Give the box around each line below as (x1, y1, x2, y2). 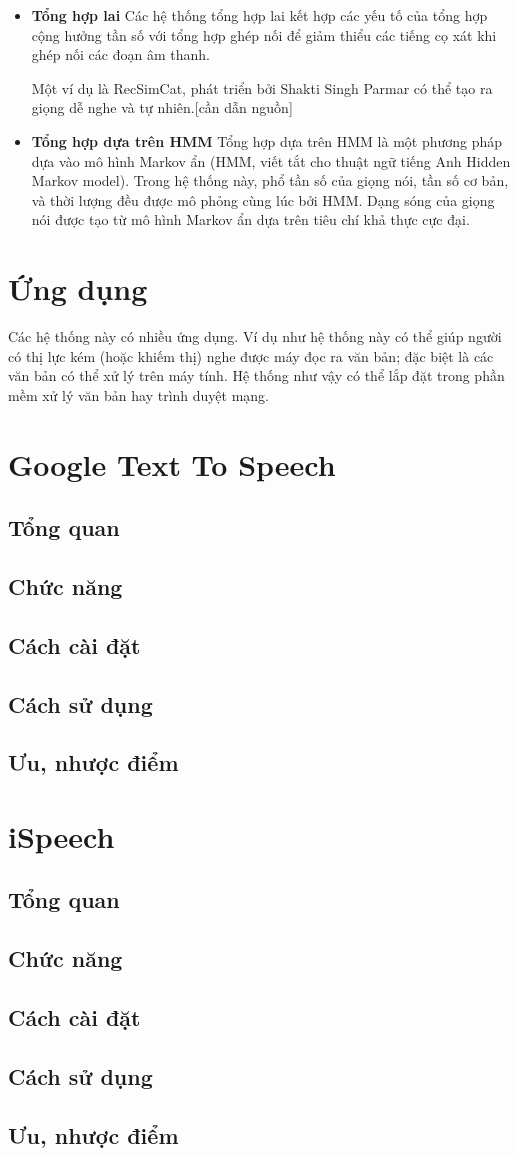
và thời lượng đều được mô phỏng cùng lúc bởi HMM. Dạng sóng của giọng (31, 189, 495, 210)
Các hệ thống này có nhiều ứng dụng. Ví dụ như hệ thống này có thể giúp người (8, 326, 502, 347)
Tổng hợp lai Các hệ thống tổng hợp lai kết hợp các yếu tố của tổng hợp (31, 5, 488, 25)
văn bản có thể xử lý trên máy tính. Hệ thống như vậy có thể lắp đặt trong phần (8, 365, 505, 386)
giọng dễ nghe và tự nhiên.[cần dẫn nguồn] (31, 97, 293, 118)
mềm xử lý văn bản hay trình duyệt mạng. (8, 384, 270, 405)
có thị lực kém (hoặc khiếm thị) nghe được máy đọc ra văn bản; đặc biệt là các (8, 345, 494, 366)
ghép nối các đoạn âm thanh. (31, 44, 210, 65)
